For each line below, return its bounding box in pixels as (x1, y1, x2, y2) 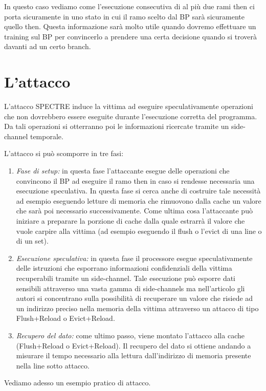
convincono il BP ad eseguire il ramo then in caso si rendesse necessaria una (16, 175, 255, 186)
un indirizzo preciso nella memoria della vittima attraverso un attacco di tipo (16, 302, 259, 313)
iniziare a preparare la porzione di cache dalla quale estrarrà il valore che (16, 215, 245, 226)
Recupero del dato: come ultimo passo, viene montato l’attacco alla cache (16, 330, 245, 340)
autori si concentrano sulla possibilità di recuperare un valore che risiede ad (16, 293, 253, 303)
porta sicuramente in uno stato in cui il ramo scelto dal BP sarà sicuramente (4, 11, 245, 21)
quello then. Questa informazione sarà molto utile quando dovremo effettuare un (4, 21, 256, 32)
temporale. (30, 131, 63, 141)
